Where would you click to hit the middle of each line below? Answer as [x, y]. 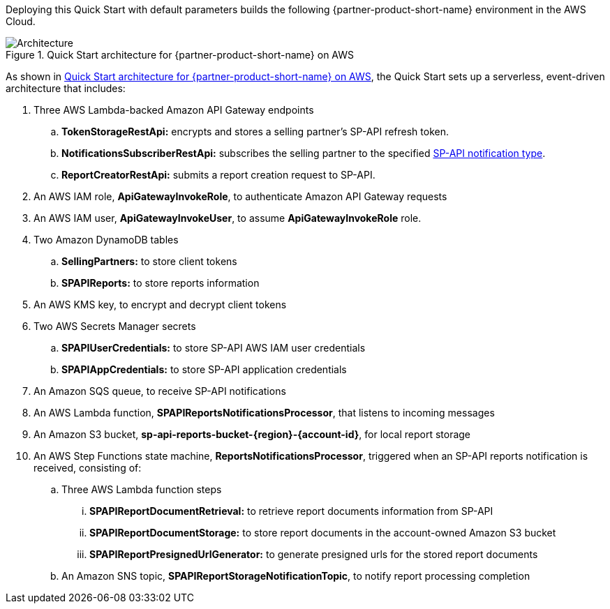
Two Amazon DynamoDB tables [106, 240]
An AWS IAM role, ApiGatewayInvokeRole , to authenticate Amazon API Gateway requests [240, 196]
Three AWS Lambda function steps [142, 489]
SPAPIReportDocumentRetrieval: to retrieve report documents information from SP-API [291, 511]
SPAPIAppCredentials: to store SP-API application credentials [204, 369]
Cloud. [21, 21]
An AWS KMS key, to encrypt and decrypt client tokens [160, 304]
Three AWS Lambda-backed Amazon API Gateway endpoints [174, 110]
